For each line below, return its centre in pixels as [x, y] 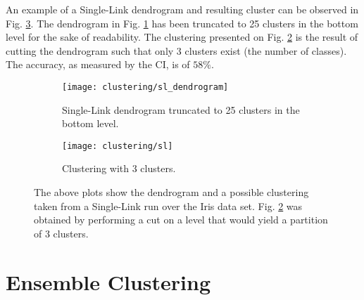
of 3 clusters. [61, 233]
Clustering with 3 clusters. [119, 168]
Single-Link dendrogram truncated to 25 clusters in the [181, 109]
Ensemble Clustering [108, 281]
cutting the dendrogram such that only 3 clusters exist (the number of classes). [176, 50]
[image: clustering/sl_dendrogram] [145, 87]
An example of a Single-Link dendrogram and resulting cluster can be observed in [182, 9]
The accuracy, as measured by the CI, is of [98, 64]
